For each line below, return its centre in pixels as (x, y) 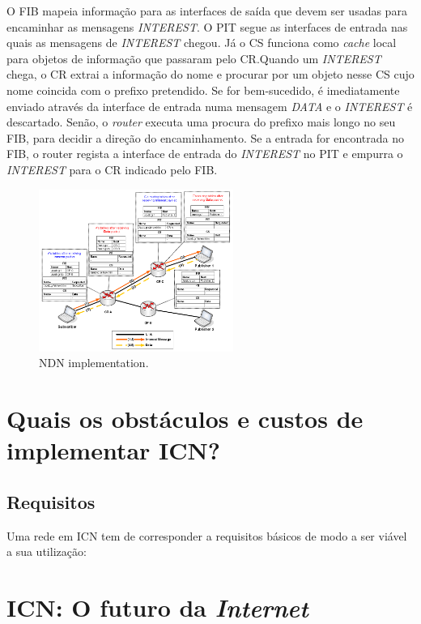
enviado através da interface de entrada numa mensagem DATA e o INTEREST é (210, 106)
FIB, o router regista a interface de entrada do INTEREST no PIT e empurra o (205, 154)
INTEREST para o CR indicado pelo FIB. (112, 169)
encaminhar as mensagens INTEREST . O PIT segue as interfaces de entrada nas (207, 26)
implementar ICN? (113, 450)
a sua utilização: (47, 551)
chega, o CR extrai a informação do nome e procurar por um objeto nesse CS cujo (210, 74)
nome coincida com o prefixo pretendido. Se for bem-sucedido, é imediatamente (203, 90)
